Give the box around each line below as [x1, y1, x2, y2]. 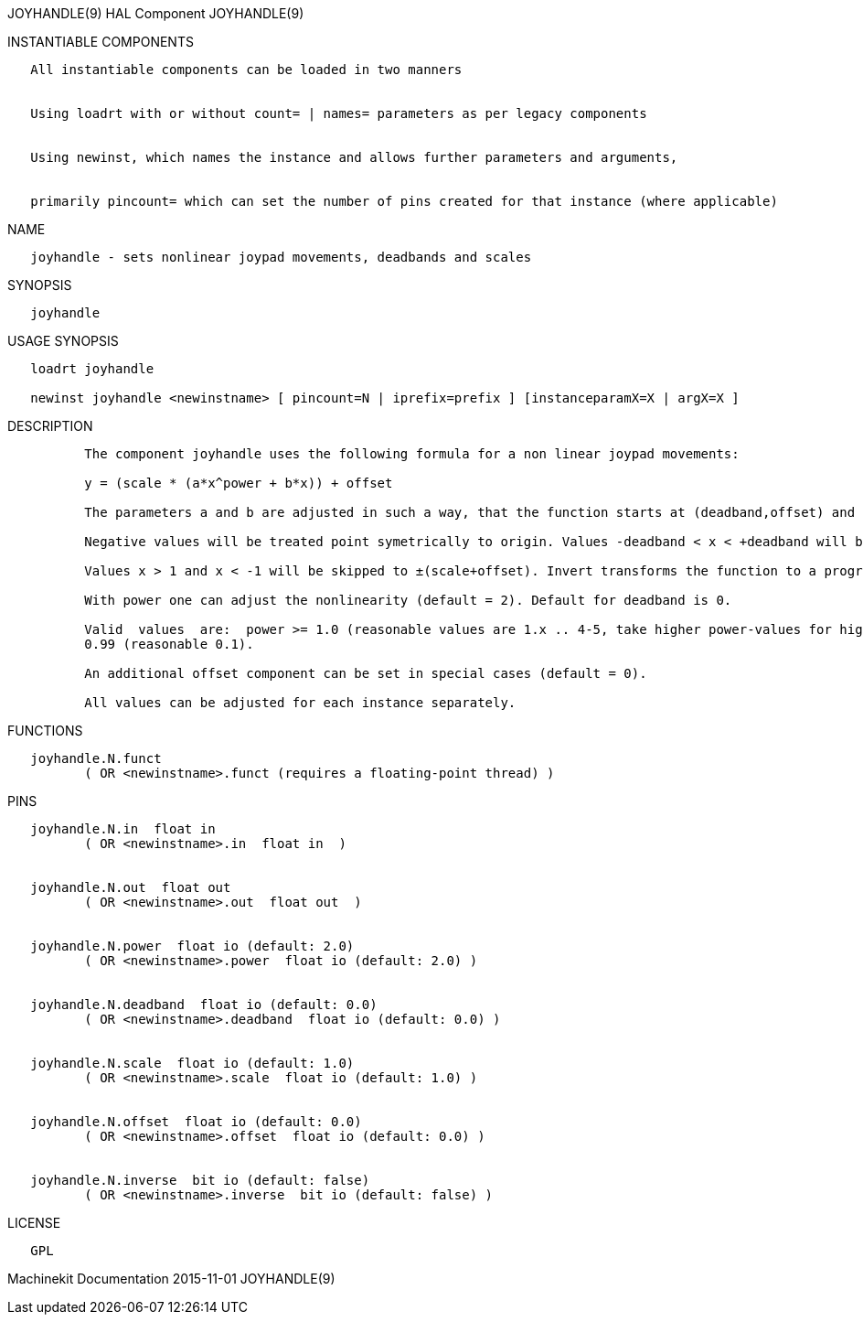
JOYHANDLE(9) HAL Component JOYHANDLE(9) [7, 5, 304, 21]
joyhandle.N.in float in [30, 822, 216, 836]
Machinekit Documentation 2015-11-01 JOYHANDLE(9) [7, 1271, 336, 1286]
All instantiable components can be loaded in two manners [30, 62, 463, 77]
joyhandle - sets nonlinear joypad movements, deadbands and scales [30, 250, 532, 264]
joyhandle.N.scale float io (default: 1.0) [30, 1056, 355, 1070]
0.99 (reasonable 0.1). [84, 637, 254, 651]
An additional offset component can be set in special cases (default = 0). [84, 666, 647, 681]
